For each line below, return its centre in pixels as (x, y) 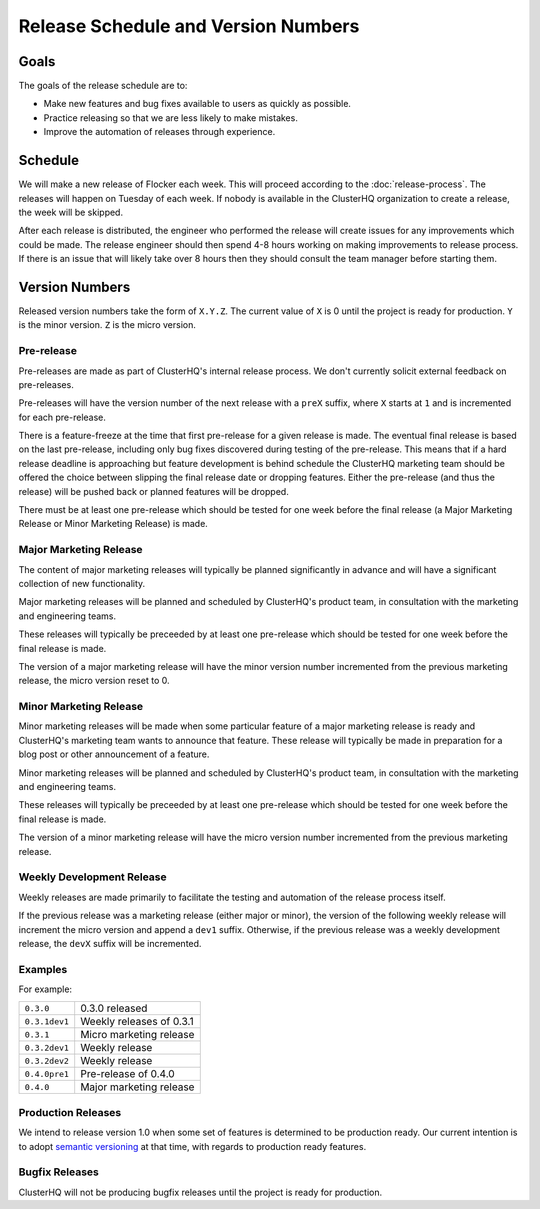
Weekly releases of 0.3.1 (137, 1022)
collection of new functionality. (82, 583)
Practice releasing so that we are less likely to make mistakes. (171, 117)
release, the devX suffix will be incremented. (110, 943)
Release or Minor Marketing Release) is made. (113, 524)
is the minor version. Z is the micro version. (107, 325)
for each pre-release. (62, 417)
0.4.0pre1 (47, 1073)
